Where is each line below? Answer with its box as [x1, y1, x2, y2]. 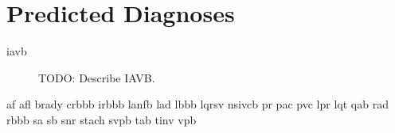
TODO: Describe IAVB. [38, 69, 155, 85]
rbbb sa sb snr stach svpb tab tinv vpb [6, 111, 197, 127]
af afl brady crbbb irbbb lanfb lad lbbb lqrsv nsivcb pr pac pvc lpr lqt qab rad [6, 96, 389, 112]
